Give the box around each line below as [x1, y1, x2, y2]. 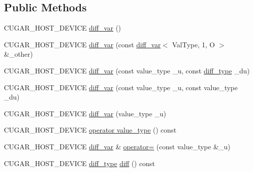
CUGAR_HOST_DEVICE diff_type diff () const [4, 158, 155, 168]
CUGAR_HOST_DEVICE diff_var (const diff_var [4, 39, 161, 49]
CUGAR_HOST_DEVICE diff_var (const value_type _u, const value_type [4, 82, 238, 92]
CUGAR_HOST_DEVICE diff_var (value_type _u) [4, 108, 166, 118]
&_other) [4, 49, 33, 59]
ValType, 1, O [172, 39, 215, 49]
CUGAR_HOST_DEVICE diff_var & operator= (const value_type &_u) [4, 141, 231, 151]
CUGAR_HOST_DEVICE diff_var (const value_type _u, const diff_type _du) [4, 65, 250, 75]
